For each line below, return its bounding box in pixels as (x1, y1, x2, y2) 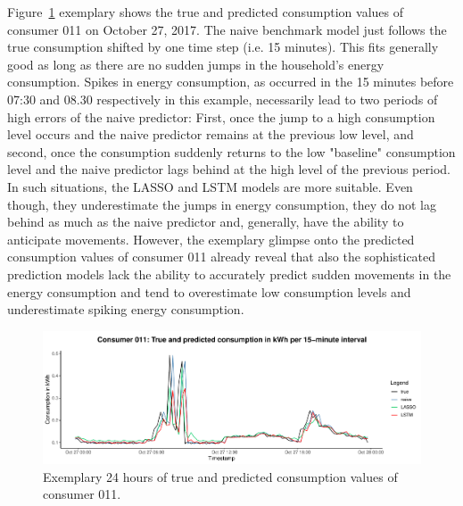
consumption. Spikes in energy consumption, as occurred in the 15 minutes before (7, 72, 454, 91)
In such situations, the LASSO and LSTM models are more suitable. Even (7, 177, 413, 195)
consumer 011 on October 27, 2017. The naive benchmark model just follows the (7, 20, 447, 38)
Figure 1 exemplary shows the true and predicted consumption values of (7, 3, 404, 21)
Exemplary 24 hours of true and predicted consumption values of (43, 467, 398, 485)
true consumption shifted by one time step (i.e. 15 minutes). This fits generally (7, 37, 439, 56)
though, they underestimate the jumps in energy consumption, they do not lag (7, 195, 437, 213)
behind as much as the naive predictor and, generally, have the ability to (7, 212, 404, 231)
